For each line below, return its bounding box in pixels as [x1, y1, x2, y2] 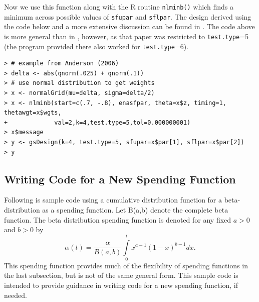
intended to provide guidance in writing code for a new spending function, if [4, 280, 238, 290]
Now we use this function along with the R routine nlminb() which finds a [4, 2, 233, 12]
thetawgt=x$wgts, [4, 109, 62, 117]
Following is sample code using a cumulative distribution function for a [4, 194, 222, 205]
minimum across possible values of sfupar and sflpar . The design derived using [4, 11, 251, 22]
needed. [4, 289, 27, 300]
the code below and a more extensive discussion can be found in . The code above [4, 21, 255, 32]
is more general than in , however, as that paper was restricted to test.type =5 [4, 31, 249, 41]
